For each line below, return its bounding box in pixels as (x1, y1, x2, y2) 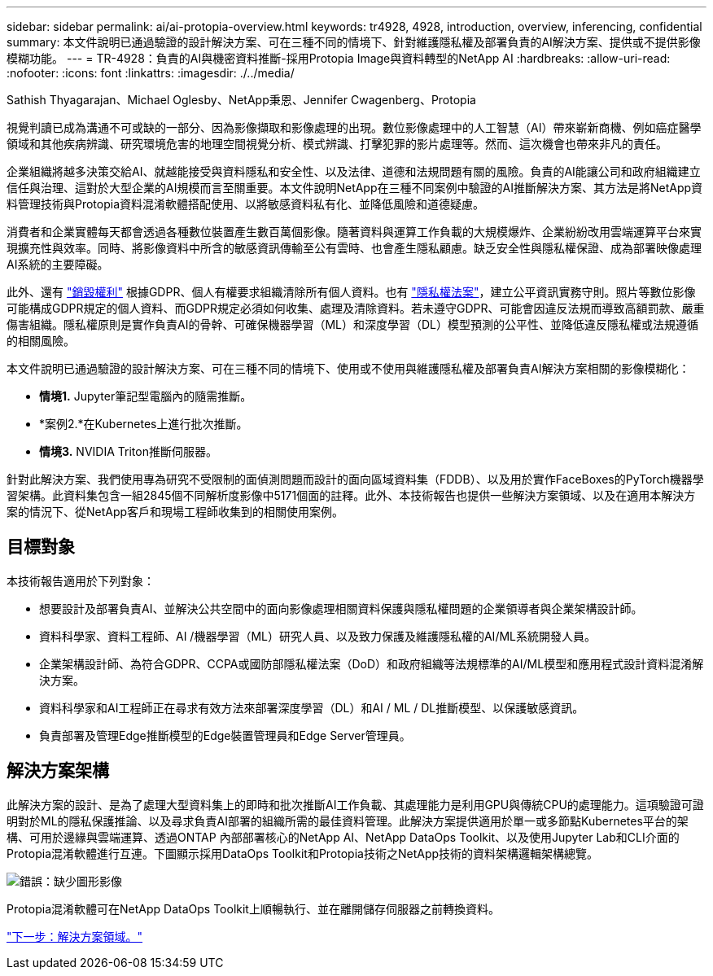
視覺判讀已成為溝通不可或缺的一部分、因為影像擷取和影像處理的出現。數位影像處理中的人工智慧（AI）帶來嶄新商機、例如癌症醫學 (7, 120, 702, 134)
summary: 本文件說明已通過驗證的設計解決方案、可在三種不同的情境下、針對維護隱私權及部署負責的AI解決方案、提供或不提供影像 (7, 35, 701, 49)
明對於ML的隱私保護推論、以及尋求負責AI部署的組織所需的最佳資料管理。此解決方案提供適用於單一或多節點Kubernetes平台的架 (7, 813, 689, 828)
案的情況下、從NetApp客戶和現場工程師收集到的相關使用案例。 (7, 505, 344, 519)
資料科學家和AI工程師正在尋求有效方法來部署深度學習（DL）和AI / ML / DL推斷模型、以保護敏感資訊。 (39, 700, 584, 715)
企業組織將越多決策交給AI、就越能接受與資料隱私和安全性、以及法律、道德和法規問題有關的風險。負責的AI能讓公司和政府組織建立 (7, 164, 701, 178)
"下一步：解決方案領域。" (7, 929, 143, 943)
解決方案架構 (7, 760, 109, 781)
